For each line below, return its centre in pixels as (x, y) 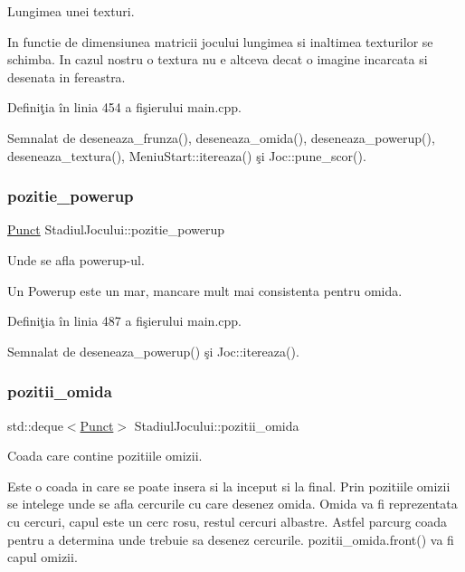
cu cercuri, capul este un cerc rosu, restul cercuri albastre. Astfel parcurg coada (228, 521)
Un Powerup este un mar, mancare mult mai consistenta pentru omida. (205, 290)
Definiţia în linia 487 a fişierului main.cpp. (124, 321)
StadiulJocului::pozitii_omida (217, 425)
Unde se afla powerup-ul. (76, 259)
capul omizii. (43, 557)
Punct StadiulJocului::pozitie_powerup (116, 229)
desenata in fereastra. (66, 76)
